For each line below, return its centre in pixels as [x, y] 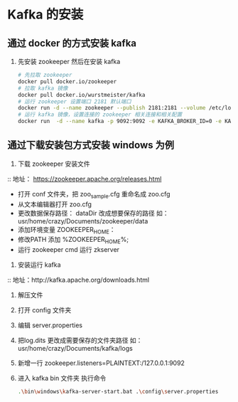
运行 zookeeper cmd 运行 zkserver [68, 250]
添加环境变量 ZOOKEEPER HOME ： [66, 230]
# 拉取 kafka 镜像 [43, 88]
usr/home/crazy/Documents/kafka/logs [75, 349]
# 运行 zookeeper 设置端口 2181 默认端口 [74, 101]
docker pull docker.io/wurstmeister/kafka [81, 95]
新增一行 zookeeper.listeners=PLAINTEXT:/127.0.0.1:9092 [101, 363]
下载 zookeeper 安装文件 [54, 164]
